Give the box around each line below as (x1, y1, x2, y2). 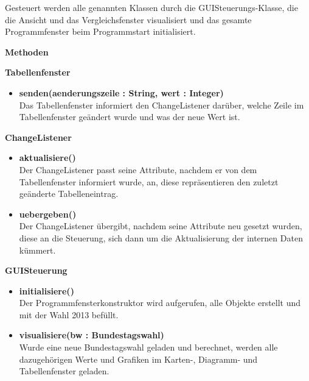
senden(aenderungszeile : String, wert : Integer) (19, 86, 224, 99)
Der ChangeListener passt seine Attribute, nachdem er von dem (19, 163, 257, 176)
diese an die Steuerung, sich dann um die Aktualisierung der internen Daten (19, 231, 303, 244)
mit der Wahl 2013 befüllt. (19, 308, 119, 321)
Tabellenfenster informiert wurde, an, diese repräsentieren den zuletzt (19, 175, 279, 188)
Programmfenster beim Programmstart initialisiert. (5, 25, 196, 38)
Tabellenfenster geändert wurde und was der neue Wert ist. (19, 110, 240, 123)
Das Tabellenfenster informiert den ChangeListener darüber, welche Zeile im (19, 98, 304, 111)
